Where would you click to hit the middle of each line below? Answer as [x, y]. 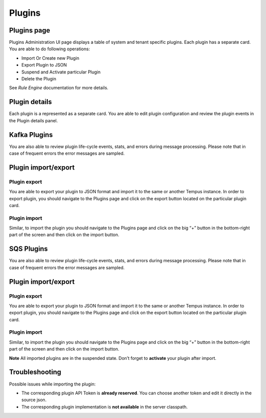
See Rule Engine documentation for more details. [59, 88]
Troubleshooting [35, 372]
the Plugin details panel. [33, 120]
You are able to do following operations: [50, 49]
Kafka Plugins [31, 135]
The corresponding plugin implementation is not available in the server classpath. [105, 407]
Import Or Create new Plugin [50, 58]
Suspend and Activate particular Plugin [61, 72]
